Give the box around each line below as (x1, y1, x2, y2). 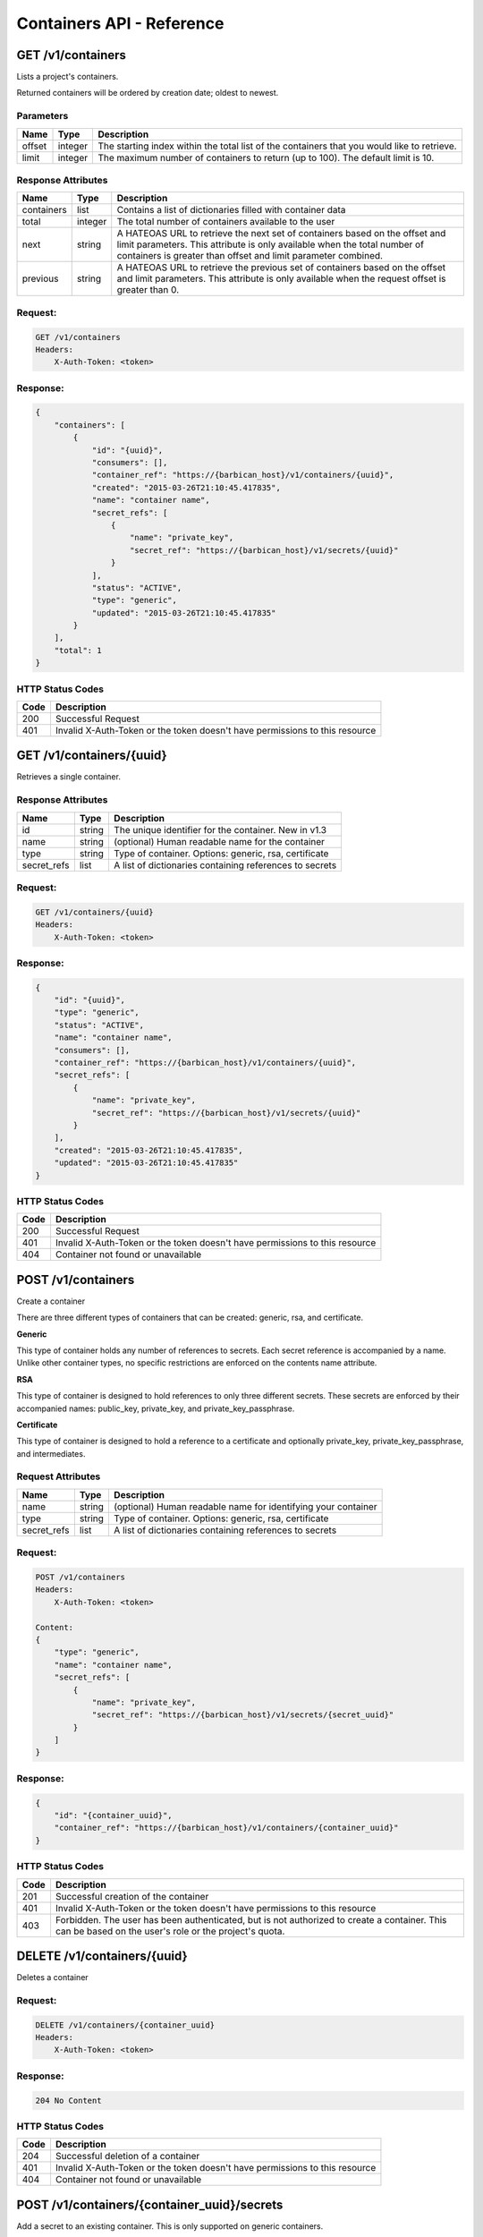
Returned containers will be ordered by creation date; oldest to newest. (16, 88, 279, 98)
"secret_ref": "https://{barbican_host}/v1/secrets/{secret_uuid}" (91, 1710, 394, 1720)
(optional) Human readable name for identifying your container (113, 1500, 377, 1512)
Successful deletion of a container (55, 2150, 200, 2163)
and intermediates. (16, 1448, 86, 1459)
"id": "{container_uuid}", (54, 1810, 174, 1821)
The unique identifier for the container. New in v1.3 (113, 823, 326, 836)
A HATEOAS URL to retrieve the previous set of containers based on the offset (116, 261, 446, 274)
